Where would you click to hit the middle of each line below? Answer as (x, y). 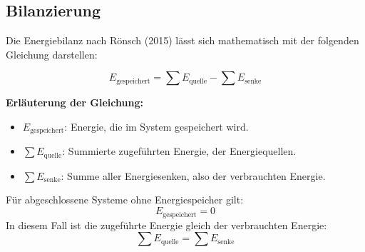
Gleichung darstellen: (52, 54)
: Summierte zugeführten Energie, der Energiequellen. (179, 151)
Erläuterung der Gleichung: (74, 102)
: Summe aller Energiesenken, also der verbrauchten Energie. (193, 175)
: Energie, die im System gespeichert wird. (156, 126)
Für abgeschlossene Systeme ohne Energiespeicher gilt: (125, 200)
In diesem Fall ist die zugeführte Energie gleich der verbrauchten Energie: (166, 225)
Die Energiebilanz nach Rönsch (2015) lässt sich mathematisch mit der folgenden (182, 40)
